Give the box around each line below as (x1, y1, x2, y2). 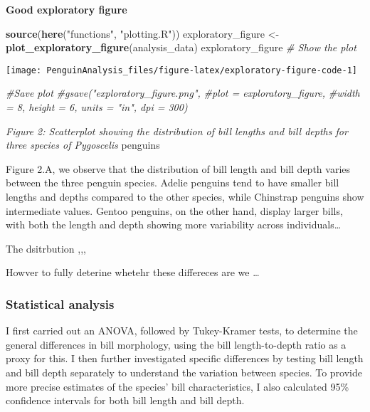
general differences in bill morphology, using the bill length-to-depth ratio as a (6, 337, 347, 352)
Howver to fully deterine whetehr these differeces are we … (6, 265, 260, 280)
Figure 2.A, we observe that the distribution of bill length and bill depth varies (6, 161, 351, 176)
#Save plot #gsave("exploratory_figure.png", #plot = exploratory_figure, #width (6, 85, 360, 100)
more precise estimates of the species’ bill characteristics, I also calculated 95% (6, 379, 349, 393)
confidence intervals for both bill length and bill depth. (6, 393, 245, 408)
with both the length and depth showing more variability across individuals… (6, 217, 342, 232)
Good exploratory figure (6, 2, 127, 16)
